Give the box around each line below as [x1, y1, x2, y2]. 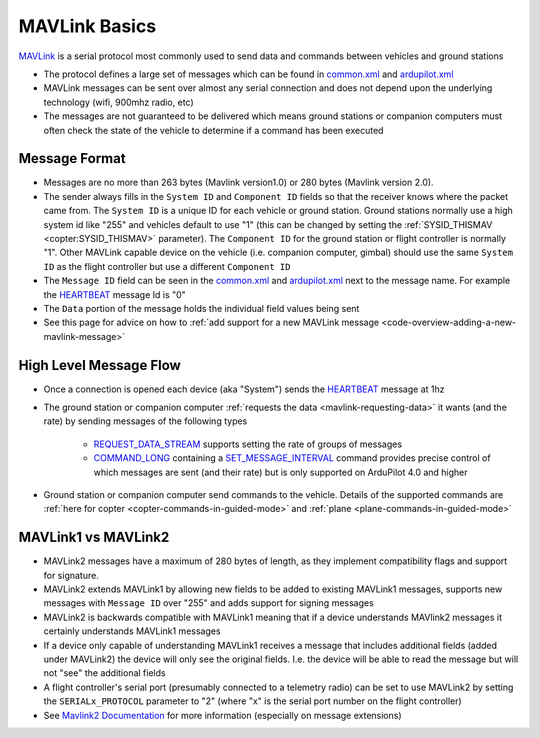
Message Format [18, 150, 126, 167]
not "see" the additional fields [43, 667, 166, 679]
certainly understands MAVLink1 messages [43, 625, 221, 637]
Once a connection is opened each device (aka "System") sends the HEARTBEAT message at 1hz [43, 383, 445, 395]
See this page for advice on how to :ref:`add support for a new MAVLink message [43, 316, 380, 329]
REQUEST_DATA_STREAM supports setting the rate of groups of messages [93, 438, 403, 450]
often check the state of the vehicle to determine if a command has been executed [43, 124, 384, 136]
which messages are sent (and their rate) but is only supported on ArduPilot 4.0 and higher [93, 466, 469, 478]
